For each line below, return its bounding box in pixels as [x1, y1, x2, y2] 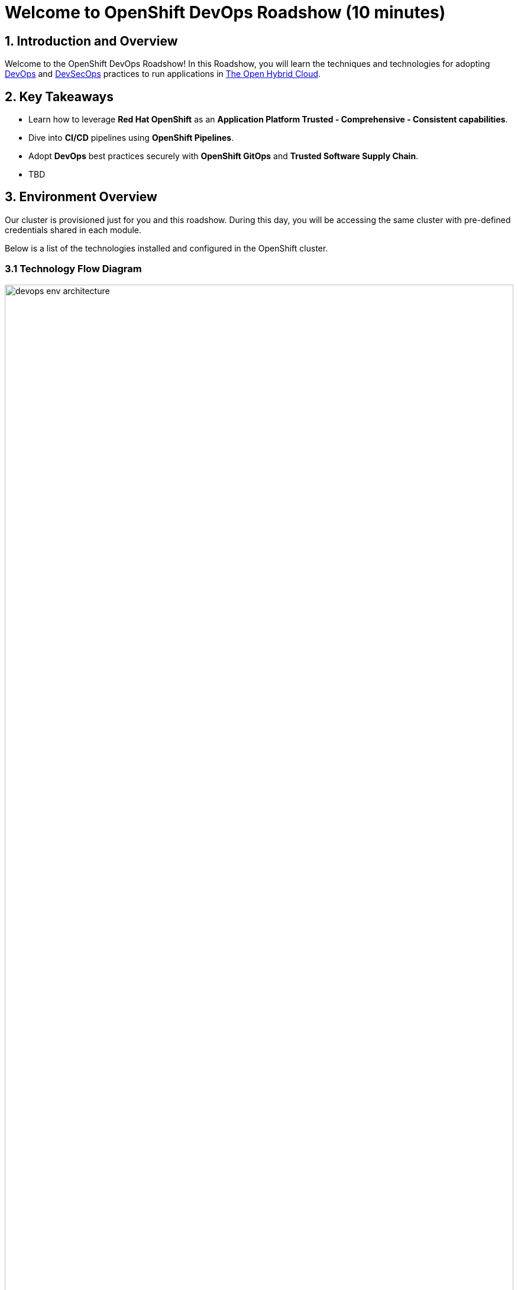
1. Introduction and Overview [5, 33, 178, 49]
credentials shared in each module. [5, 224, 142, 235]
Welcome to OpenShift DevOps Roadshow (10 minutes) [5, 2, 446, 22]
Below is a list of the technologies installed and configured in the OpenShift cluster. [5, 243, 328, 253]
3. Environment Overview [5, 189, 157, 205]
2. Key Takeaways [5, 89, 114, 104]
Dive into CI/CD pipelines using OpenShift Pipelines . [28, 133, 234, 143]
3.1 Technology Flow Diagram [5, 263, 142, 275]
